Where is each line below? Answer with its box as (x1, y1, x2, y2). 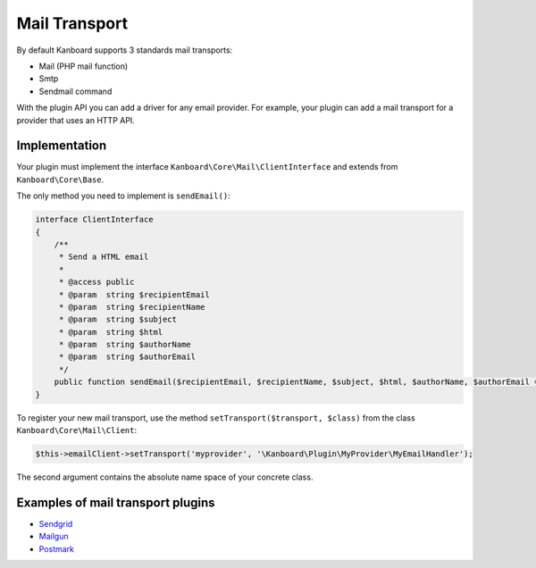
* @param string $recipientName (58, 302, 205, 312)
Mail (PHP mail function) (38, 61, 129, 71)
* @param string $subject (58, 314, 178, 325)
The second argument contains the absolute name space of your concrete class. (16, 472, 314, 482)
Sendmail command (38, 86, 113, 96)
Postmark (38, 543, 75, 554)
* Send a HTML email (58, 252, 149, 263)
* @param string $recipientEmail (58, 289, 210, 299)
